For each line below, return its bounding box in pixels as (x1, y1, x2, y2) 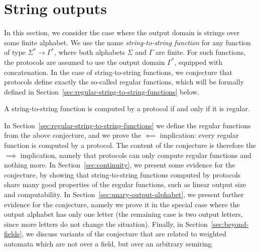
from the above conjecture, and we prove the (4, 130, 142, 140)
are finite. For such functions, (155, 47, 246, 57)
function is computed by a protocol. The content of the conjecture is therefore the (4, 140, 256, 150)
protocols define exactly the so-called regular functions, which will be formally (4, 76, 244, 87)
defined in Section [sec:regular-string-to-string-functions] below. (4, 86, 200, 97)
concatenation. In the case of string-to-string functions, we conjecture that (4, 66, 233, 77)
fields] (4, 228, 22, 239)
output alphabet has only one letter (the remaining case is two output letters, (4, 209, 243, 219)
